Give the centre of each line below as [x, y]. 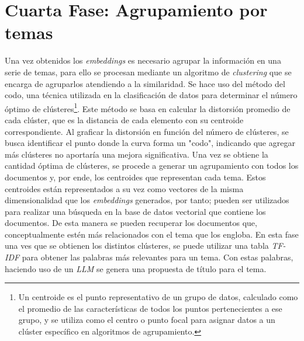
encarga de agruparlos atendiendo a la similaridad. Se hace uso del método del [145, 83]
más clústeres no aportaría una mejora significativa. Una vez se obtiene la [137, 154]
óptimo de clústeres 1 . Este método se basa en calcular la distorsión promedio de [148, 107]
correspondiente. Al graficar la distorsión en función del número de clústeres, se [147, 131]
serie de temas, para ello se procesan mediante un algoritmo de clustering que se [148, 72]
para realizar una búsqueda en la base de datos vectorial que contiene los [135, 211]
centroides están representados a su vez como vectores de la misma [124, 188]
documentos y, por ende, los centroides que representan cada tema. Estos [135, 177]
